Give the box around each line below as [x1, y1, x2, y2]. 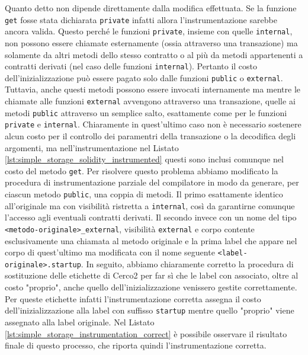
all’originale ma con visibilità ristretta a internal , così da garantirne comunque [5, 199, 295, 212]
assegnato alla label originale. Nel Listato [5, 315, 155, 328]
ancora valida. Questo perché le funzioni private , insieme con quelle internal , [5, 25, 293, 37]
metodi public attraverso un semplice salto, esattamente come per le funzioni [5, 106, 287, 119]
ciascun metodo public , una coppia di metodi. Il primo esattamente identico [5, 188, 283, 200]
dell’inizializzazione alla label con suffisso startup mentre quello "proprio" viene [5, 304, 294, 316]
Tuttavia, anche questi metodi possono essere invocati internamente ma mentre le [5, 83, 300, 95]
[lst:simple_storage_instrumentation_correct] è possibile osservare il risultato [5, 327, 287, 340]
